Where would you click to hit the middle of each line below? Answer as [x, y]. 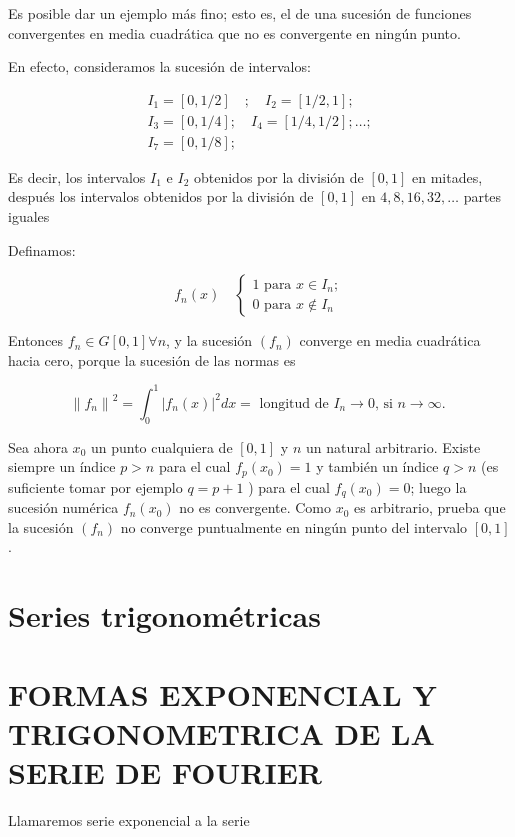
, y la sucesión [209, 340]
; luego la [438, 486]
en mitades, [447, 176]
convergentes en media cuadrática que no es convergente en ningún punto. [234, 32]
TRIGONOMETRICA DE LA [221, 732]
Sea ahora [38, 446]
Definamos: [42, 249]
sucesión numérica [63, 507]
